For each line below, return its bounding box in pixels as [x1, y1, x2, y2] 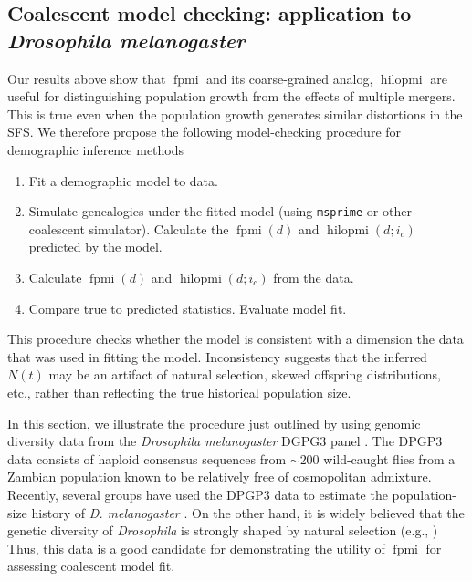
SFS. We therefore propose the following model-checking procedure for [7, 122, 402, 141]
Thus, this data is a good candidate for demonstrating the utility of [7, 538, 385, 557]
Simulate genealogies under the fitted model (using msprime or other [28, 202, 412, 221]
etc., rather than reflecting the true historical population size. [7, 382, 351, 401]
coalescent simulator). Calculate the [28, 219, 229, 238]
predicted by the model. [28, 237, 163, 256]
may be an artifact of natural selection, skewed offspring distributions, [48, 365, 441, 384]
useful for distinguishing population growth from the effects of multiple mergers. [7, 87, 456, 106]
